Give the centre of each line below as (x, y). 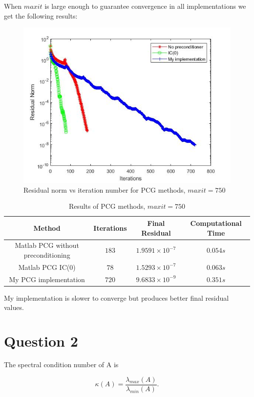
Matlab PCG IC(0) (47, 267)
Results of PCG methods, (107, 206)
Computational (216, 223)
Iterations (110, 228)
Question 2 (41, 341)
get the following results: (41, 15)
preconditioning (47, 255)
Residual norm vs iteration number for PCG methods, (105, 189)
